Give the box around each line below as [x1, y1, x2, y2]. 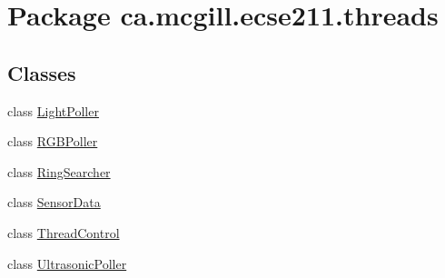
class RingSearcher [7, 162, 111, 181]
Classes [7, 58, 76, 86]
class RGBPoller [7, 132, 98, 151]
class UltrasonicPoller [7, 253, 127, 273]
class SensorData [7, 193, 101, 212]
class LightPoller [7, 101, 99, 120]
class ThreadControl [7, 223, 120, 242]
